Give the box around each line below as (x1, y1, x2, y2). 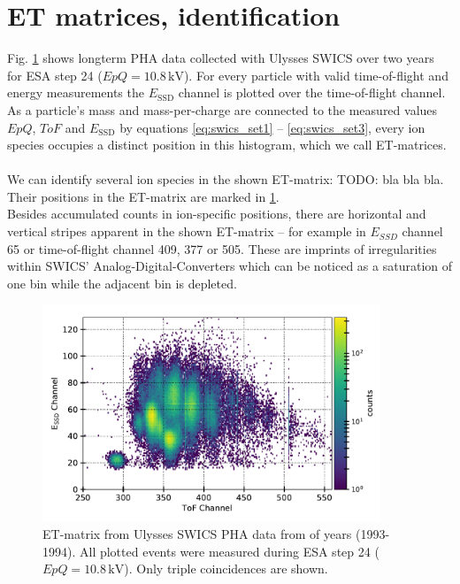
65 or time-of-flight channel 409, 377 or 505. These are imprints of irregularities (7, 239, 437, 257)
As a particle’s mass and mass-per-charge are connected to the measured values (7, 100, 438, 119)
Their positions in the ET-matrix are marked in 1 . (7, 187, 280, 205)
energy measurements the (7, 83, 144, 102)
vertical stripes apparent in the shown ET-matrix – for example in (7, 222, 366, 241)
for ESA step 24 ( (7, 65, 103, 84)
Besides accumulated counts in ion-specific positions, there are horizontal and (7, 204, 426, 223)
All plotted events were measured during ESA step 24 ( (79, 542, 379, 560)
